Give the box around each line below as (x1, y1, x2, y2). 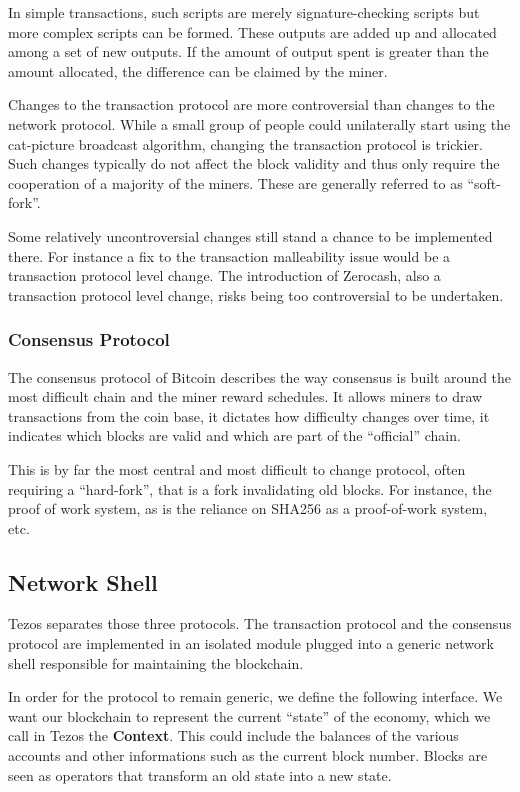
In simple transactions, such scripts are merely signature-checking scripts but (8, 2, 480, 22)
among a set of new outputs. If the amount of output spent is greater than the (8, 41, 489, 62)
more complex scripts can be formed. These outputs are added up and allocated (8, 21, 497, 42)
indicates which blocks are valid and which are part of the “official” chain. (8, 425, 461, 446)
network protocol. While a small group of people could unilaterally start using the (8, 113, 511, 134)
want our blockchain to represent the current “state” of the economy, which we (8, 705, 491, 726)
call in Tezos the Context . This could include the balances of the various (8, 725, 459, 746)
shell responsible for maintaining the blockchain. (8, 652, 304, 673)
